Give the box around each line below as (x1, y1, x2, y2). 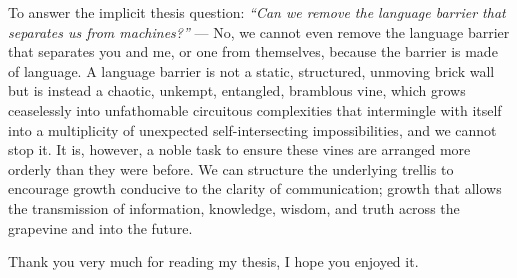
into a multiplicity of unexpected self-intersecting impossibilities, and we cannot (8, 119, 497, 140)
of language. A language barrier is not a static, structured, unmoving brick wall (8, 60, 495, 81)
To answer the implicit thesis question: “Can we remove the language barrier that (8, 2, 506, 22)
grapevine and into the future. (8, 217, 193, 238)
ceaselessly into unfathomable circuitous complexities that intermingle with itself (8, 99, 502, 120)
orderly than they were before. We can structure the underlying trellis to (8, 158, 454, 179)
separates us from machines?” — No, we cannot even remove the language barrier (8, 21, 510, 42)
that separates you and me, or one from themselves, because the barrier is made (8, 41, 498, 62)
